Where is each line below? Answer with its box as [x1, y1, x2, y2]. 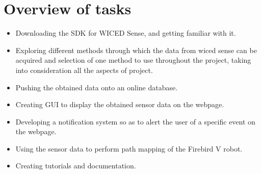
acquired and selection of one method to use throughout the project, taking [15, 55, 251, 65]
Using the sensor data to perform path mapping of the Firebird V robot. [15, 143, 243, 154]
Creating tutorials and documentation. [15, 160, 136, 171]
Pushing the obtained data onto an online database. [15, 82, 178, 92]
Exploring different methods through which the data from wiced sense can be [15, 44, 257, 55]
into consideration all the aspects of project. [15, 64, 153, 75]
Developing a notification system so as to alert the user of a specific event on [15, 116, 255, 127]
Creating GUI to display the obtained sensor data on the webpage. [15, 99, 224, 110]
